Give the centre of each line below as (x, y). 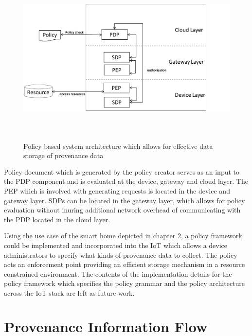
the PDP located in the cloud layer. (57, 219)
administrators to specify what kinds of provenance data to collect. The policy (121, 255)
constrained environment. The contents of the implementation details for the (118, 274)
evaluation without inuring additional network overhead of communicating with (122, 210)
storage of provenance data (63, 155)
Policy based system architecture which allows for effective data (118, 146)
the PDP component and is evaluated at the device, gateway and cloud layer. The (126, 181)
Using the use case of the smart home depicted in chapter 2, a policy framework (123, 236)
